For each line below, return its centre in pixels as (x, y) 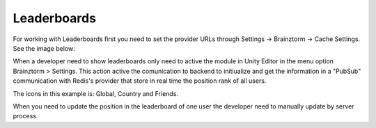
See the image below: (44, 48)
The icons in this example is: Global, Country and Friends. (96, 93)
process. (25, 116)
